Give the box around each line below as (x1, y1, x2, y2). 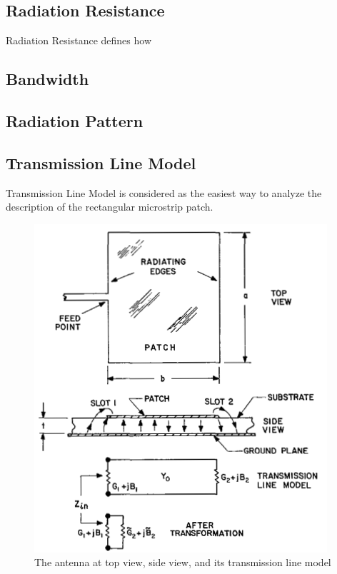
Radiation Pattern (6, 109, 144, 131)
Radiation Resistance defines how (6, 33, 151, 48)
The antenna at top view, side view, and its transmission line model (34, 555, 331, 570)
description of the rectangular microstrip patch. (6, 199, 213, 214)
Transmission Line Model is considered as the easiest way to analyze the (6, 185, 322, 200)
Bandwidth (6, 68, 89, 90)
